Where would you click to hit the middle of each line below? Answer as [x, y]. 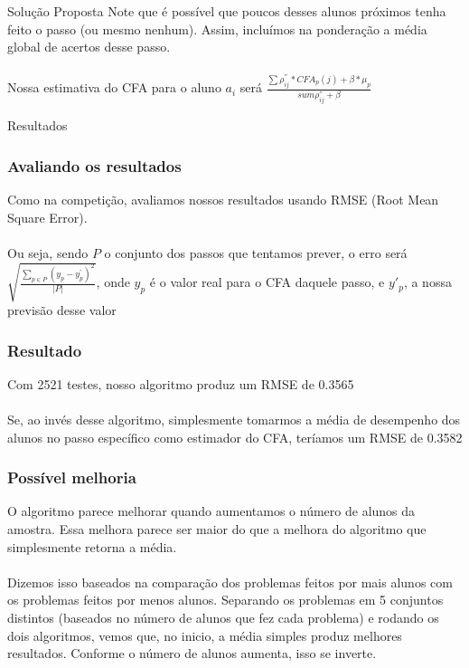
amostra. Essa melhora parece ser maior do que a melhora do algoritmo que [217, 529]
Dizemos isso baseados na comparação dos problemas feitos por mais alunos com [230, 582]
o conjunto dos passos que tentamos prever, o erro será [256, 252]
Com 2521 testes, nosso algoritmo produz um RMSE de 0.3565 [181, 383]
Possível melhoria [72, 477]
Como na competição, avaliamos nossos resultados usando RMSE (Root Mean [223, 200]
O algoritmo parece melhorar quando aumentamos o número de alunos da [211, 511]
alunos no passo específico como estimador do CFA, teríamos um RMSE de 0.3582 [235, 437]
